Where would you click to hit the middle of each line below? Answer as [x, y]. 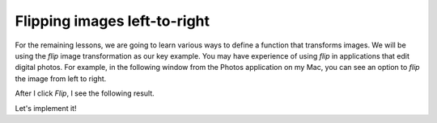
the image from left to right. [61, 78]
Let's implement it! [46, 108]
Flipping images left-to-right [112, 21]
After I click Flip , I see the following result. [85, 93]
